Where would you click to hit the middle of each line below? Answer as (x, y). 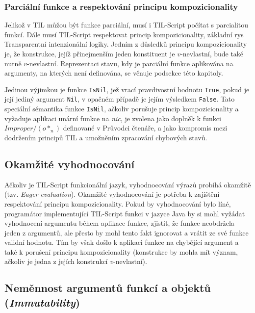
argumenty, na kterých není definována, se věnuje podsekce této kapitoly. (114, 73)
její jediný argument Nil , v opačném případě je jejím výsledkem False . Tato (120, 99)
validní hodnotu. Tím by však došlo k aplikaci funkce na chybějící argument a (122, 242)
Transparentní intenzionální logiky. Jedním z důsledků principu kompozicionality (126, 44)
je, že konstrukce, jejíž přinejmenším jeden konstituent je (90, 53)
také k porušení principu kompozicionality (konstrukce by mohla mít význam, (121, 251)
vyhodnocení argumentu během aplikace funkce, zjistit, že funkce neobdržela (119, 223)
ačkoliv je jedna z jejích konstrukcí (56, 261)
